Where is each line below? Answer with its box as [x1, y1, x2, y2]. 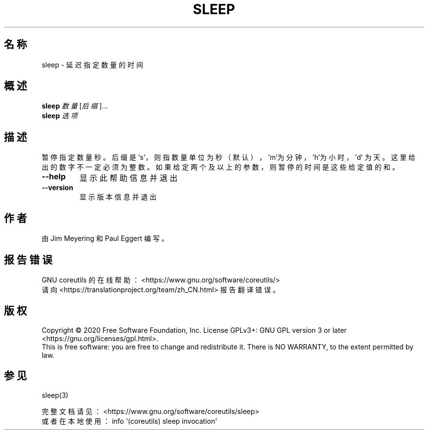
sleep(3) [42, 391, 68, 399]
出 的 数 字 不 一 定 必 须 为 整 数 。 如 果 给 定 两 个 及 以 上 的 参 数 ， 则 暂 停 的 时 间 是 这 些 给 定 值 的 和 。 [42, 163, 399, 172]
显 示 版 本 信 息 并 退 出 [79, 193, 157, 201]
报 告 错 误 [4, 253, 52, 266]
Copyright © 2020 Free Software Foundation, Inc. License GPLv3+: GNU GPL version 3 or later [42, 325, 347, 334]
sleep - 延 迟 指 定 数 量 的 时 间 [42, 60, 143, 69]
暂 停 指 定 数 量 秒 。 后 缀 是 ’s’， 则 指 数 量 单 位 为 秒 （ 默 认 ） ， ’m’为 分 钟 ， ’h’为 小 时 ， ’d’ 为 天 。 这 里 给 [42, 153, 416, 162]
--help [42, 172, 66, 182]
